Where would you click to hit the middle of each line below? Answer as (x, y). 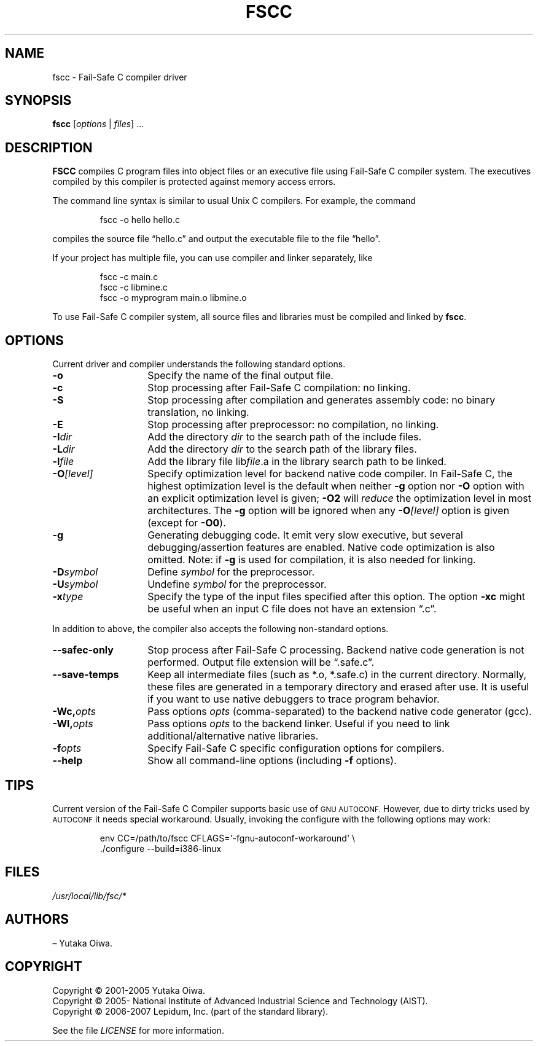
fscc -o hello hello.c (140, 220)
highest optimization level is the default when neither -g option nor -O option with (336, 486)
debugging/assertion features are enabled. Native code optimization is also (321, 548)
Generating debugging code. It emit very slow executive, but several (305, 535)
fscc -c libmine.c (134, 287)
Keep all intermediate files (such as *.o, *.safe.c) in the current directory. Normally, (337, 675)
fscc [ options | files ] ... (98, 124)
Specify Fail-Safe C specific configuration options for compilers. (296, 748)
